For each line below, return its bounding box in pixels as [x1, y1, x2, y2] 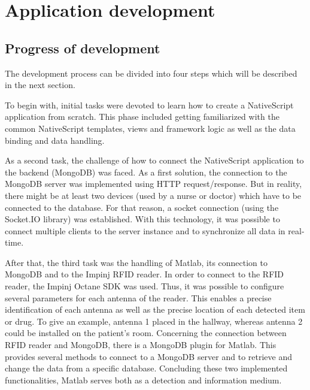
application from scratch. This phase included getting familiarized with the [5, 110, 279, 123]
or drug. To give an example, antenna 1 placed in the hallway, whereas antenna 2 [5, 315, 303, 327]
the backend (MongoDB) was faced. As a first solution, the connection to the [5, 165, 287, 178]
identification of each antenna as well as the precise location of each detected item [5, 303, 305, 316]
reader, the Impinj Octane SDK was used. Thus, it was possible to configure [5, 280, 284, 292]
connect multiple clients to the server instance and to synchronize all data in [5, 224, 285, 237]
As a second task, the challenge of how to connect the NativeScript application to [5, 154, 304, 167]
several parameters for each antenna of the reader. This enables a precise [5, 291, 272, 304]
